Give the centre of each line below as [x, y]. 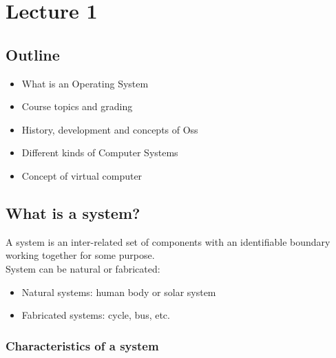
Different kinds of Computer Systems [100, 152]
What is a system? [73, 212]
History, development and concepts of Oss [110, 129]
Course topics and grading [77, 106]
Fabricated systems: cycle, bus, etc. [96, 315]
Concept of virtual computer [82, 175]
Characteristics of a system [82, 345]
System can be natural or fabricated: [83, 268]
